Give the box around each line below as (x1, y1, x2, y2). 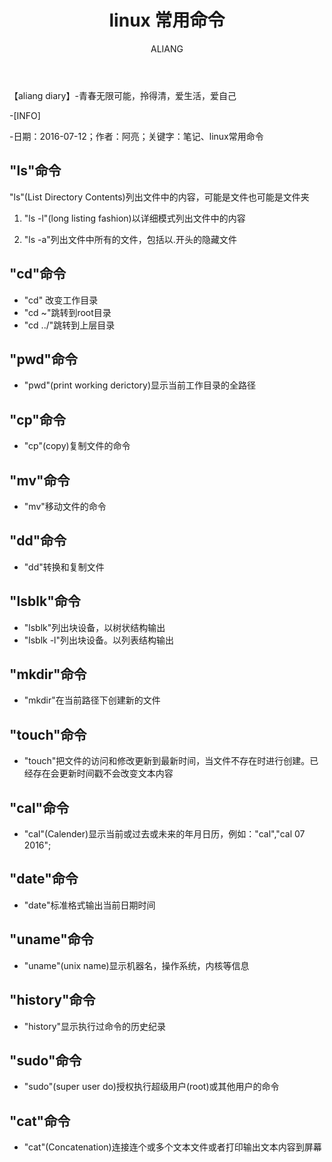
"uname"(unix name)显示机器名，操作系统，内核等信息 (23, 959, 250, 971)
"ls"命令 (9, 162, 62, 180)
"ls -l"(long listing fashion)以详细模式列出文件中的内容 (23, 212, 246, 224)
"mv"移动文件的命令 (23, 501, 107, 512)
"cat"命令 (9, 1112, 71, 1130)
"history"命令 (9, 992, 96, 1009)
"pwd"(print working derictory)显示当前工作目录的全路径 (23, 379, 256, 391)
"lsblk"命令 (9, 593, 81, 610)
